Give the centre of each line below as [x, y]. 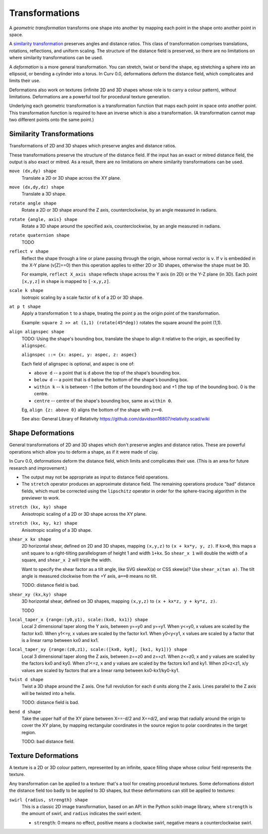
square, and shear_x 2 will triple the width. [67, 560]
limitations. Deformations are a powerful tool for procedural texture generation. [90, 97]
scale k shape [26, 291]
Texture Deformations [44, 755]
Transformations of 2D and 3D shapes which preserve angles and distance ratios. [93, 146]
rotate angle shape [33, 203]
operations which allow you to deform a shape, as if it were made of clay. [84, 452]
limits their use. [25, 81]
